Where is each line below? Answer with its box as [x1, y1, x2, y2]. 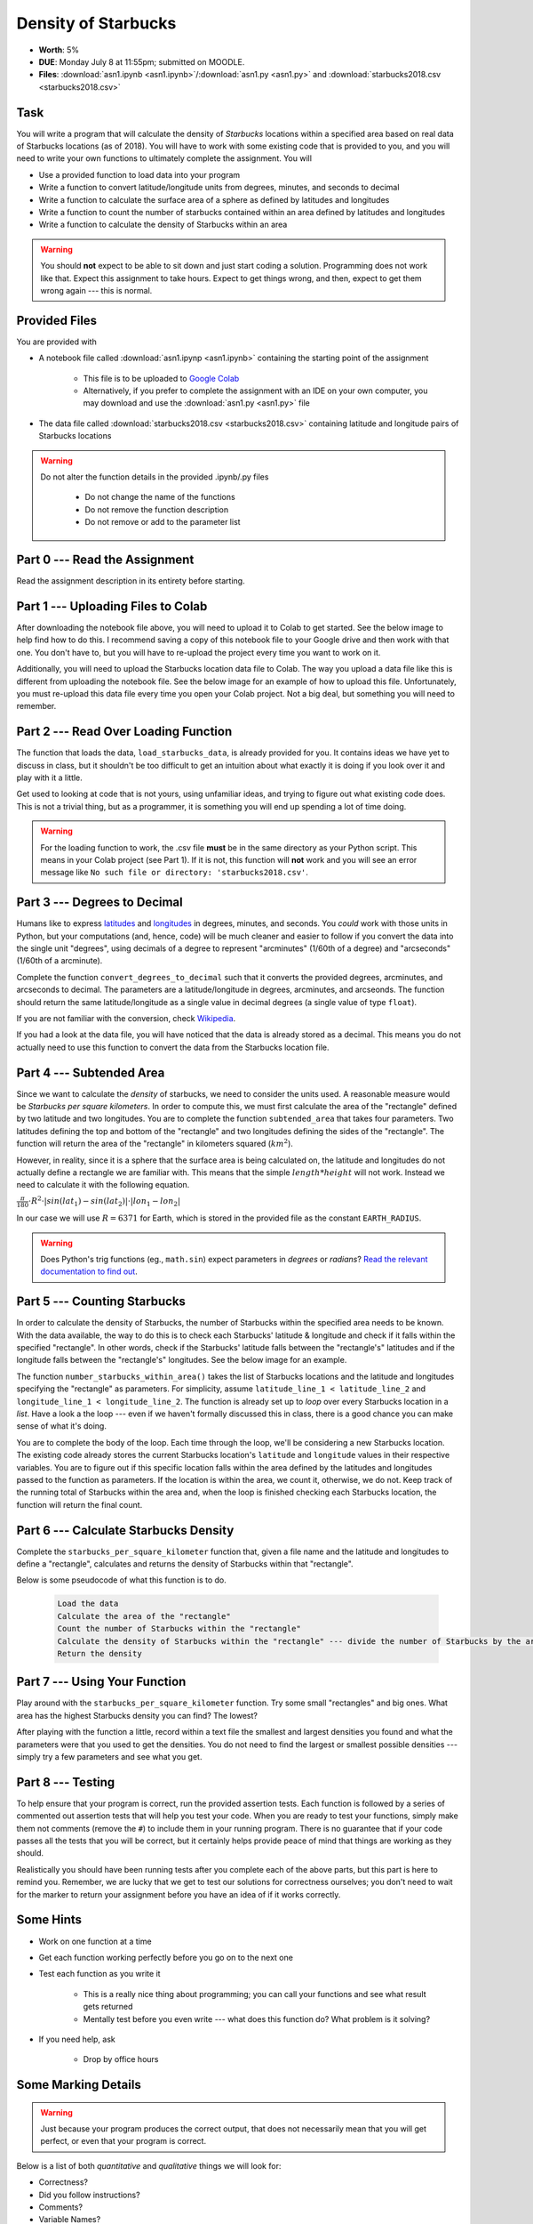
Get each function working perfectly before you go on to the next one [38, 1952, 293, 1962]
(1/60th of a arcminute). [16, 955, 103, 966]
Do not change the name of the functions [84, 492, 235, 503]
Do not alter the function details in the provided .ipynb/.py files [40, 471, 269, 482]
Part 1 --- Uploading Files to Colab [16, 599, 208, 614]
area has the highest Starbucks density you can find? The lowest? [16, 1710, 258, 1720]
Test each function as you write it [38, 1969, 161, 1979]
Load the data [57, 1599, 119, 1609]
